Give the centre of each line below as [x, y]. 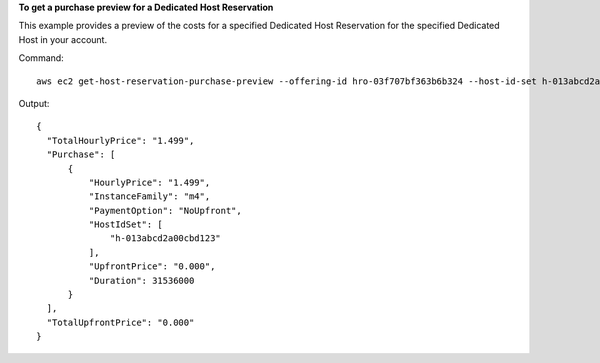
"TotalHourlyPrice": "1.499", [120, 140]
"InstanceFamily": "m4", [149, 196]
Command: [41, 58]
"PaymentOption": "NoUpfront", [165, 210]
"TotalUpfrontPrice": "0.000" [120, 322]
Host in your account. [63, 39]
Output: [34, 103]
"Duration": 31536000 [141, 280]
